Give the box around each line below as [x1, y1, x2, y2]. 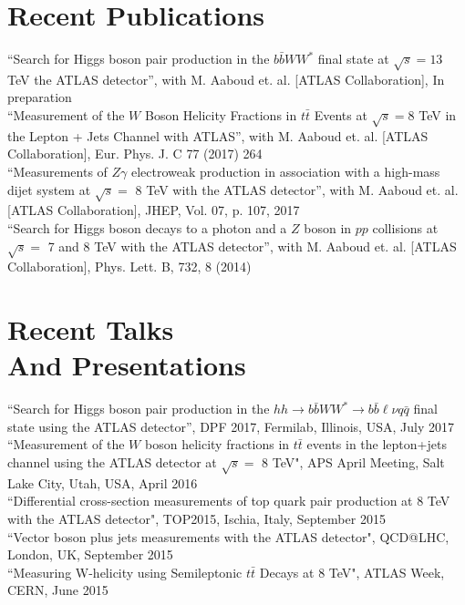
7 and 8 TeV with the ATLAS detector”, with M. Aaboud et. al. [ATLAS [47, 236, 457, 255]
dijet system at [7, 179, 91, 199]
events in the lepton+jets [306, 435, 447, 454]
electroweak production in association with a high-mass [131, 162, 440, 181]
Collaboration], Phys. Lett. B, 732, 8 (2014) [7, 257, 252, 276]
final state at [317, 49, 389, 68]
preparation [7, 87, 72, 107]
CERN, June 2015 [7, 580, 108, 600]
